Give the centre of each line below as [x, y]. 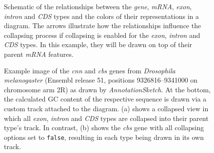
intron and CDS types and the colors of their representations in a [102, 16]
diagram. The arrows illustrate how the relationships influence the [103, 25]
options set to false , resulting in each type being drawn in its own [104, 137]
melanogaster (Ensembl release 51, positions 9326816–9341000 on [101, 80]
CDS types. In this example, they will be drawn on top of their [98, 44]
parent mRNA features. [39, 54]
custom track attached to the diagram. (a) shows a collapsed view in [106, 108]
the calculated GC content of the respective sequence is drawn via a [105, 99]
